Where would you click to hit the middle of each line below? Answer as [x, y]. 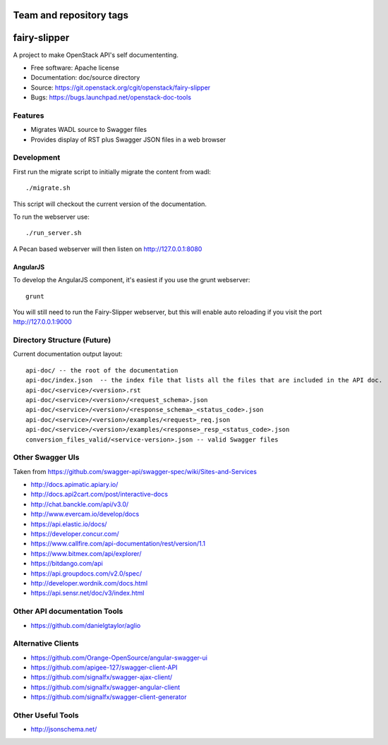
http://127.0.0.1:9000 [42, 322]
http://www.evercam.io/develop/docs [85, 514]
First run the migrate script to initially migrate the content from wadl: [112, 171]
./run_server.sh [54, 233]
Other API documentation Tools [68, 612]
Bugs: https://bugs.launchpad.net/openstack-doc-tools [111, 97]
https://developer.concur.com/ [75, 534]
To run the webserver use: [51, 217]
